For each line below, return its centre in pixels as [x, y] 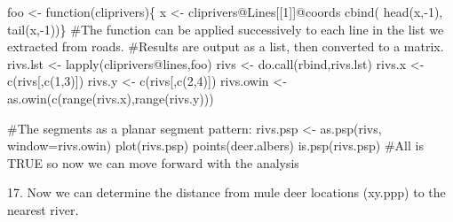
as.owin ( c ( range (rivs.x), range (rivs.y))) [111, 98]
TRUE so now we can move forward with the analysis [153, 162]
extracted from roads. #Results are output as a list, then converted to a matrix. [226, 46]
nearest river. [43, 209]
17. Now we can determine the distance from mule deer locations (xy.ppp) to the [226, 192]
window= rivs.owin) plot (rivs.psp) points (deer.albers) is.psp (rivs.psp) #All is [215, 145]
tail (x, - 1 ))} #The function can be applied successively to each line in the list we [226, 29]
